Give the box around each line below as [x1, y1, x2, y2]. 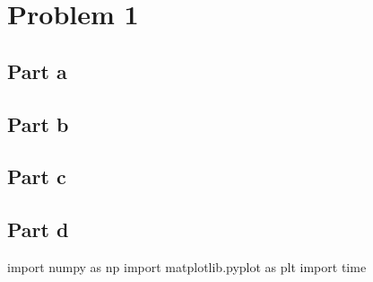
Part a [7, 57, 67, 84]
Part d [7, 216, 69, 243]
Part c [7, 163, 66, 190]
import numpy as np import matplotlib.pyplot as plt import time [7, 257, 367, 276]
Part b [7, 110, 69, 137]
